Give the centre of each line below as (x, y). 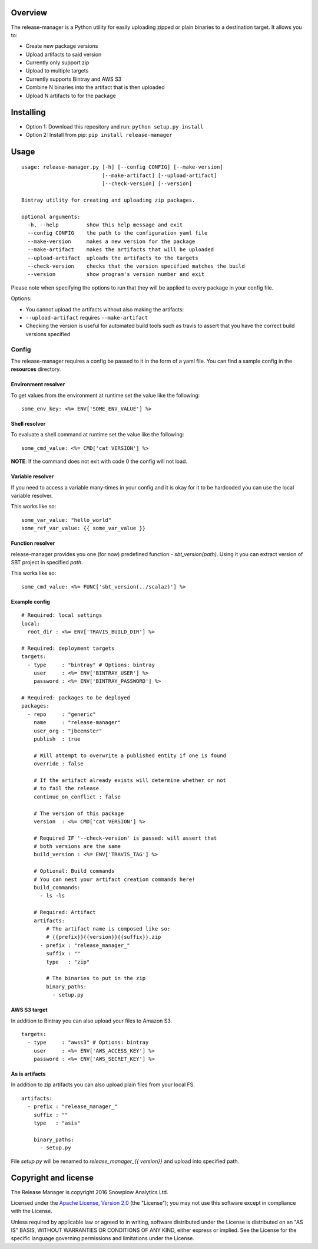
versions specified (48, 334)
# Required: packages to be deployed (76, 698)
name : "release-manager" (77, 723)
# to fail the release (66, 788)
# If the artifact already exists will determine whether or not (130, 780)
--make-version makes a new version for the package (111, 241)
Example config (30, 602)
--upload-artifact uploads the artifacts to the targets (113, 258)
